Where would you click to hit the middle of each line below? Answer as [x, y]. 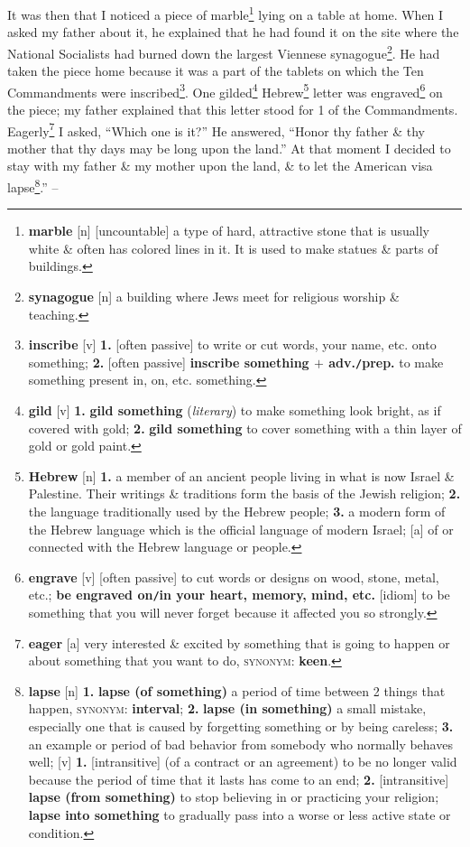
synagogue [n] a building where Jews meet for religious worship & [214, 296]
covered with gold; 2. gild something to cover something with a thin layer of [245, 428]
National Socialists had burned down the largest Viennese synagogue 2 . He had [224, 51]
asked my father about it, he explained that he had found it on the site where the [233, 32]
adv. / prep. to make [386, 362]
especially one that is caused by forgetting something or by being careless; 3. [241, 726]
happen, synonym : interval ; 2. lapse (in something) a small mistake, [227, 708]
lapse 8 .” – [33, 185]
